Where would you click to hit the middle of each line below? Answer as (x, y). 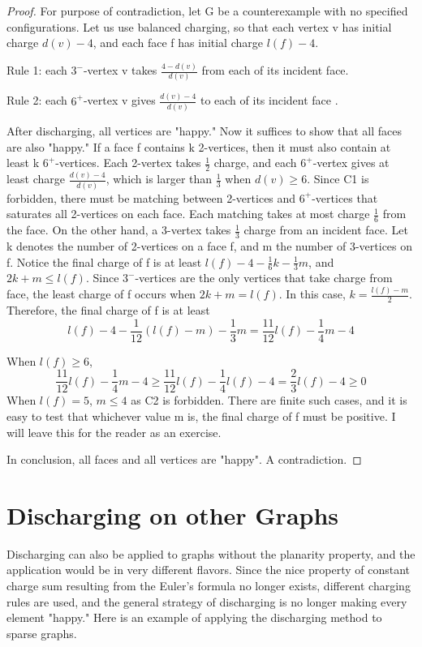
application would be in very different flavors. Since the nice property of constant (208, 570)
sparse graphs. (42, 633)
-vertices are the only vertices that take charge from (264, 278)
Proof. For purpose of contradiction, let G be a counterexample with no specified (207, 11)
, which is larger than (159, 179)
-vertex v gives (119, 100)
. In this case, (312, 294)
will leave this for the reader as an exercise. (114, 432)
